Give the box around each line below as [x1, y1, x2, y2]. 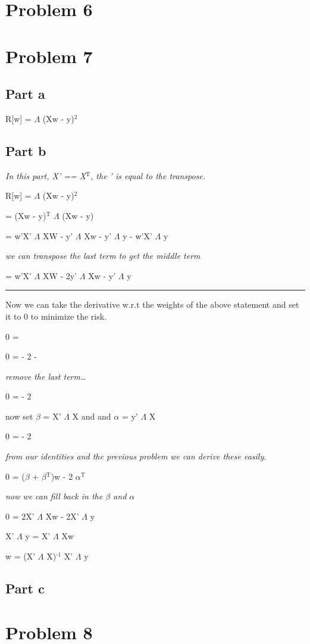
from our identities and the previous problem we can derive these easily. [5, 450, 267, 462]
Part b [5, 141, 46, 160]
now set [5, 409, 33, 422]
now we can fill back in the [5, 490, 103, 502]
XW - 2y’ [42, 269, 77, 282]
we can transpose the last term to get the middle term [5, 249, 201, 262]
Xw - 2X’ [45, 509, 79, 522]
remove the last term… [5, 370, 86, 382]
